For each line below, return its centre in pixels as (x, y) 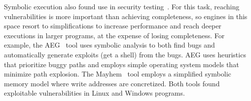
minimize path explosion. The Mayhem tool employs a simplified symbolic (118, 74)
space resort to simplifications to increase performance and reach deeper (113, 26)
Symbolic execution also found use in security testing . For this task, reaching (122, 6)
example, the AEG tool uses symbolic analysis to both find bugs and (109, 45)
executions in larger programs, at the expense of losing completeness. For (114, 35)
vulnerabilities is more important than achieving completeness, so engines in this (126, 16)
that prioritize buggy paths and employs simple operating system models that (122, 64)
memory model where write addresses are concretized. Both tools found (112, 83)
